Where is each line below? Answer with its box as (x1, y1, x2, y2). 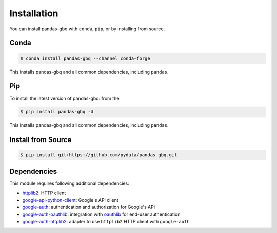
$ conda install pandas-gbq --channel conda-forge (20, 55, 151, 61)
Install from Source (9, 135, 72, 144)
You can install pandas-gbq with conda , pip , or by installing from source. (9, 26, 165, 32)
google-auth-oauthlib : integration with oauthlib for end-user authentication (22, 211, 181, 217)
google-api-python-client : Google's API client (22, 197, 119, 203)
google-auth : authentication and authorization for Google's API (22, 204, 155, 211)
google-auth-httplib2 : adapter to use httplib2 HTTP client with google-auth (22, 218, 190, 224)
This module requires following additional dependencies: (9, 180, 129, 187)
